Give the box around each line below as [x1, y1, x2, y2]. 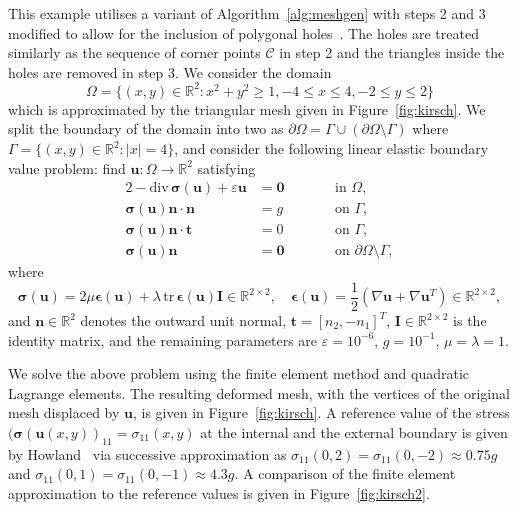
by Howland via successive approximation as [8, 443, 287, 464]
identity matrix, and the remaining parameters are [8, 329, 318, 350]
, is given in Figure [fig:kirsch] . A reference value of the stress [133, 402, 510, 423]
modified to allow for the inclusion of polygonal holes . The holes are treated [8, 22, 479, 43]
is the [453, 310, 487, 331]
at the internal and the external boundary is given [200, 422, 508, 442]
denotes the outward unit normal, [80, 310, 287, 331]
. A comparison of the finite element [234, 463, 456, 484]
